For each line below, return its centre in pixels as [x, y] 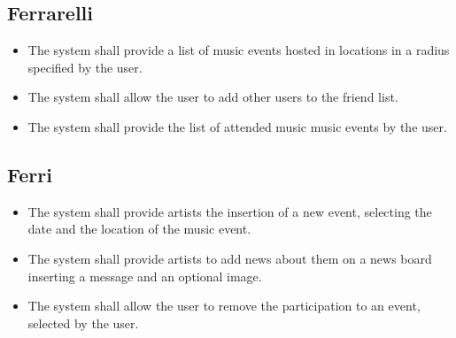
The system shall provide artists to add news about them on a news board [230, 258]
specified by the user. [85, 67]
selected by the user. [83, 323]
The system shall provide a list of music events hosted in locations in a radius [239, 50]
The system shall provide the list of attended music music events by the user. [237, 126]
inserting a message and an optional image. [145, 276]
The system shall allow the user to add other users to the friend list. [213, 97]
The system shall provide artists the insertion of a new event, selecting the [230, 211]
